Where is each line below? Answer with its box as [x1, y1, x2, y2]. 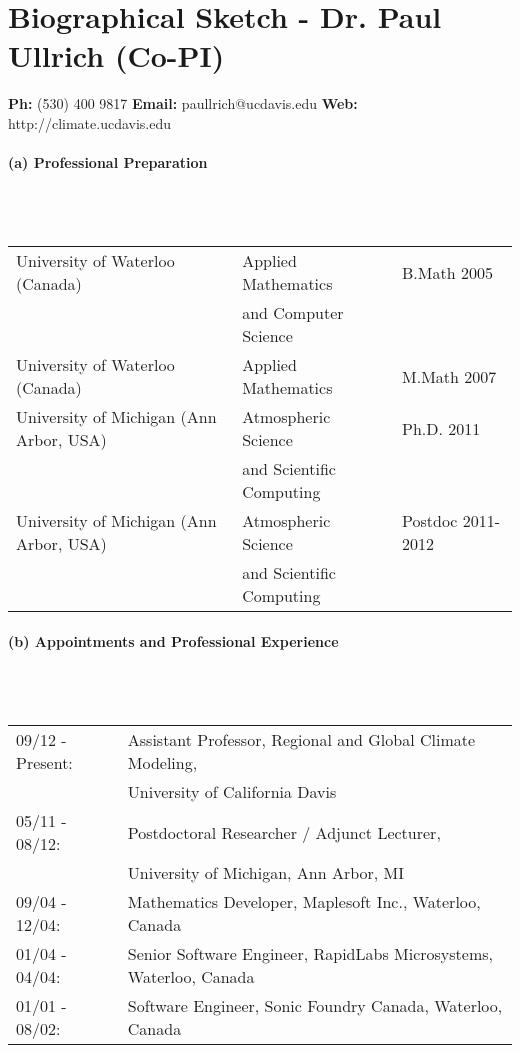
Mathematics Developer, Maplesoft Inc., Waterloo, [127, 890, 481, 914]
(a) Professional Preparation [8, 152, 208, 173]
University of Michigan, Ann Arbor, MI [127, 861, 405, 885]
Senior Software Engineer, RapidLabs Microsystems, [127, 942, 493, 966]
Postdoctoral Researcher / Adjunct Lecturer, [127, 820, 441, 844]
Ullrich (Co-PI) [8, 35, 225, 76]
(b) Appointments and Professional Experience [8, 631, 339, 652]
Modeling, [127, 751, 198, 775]
